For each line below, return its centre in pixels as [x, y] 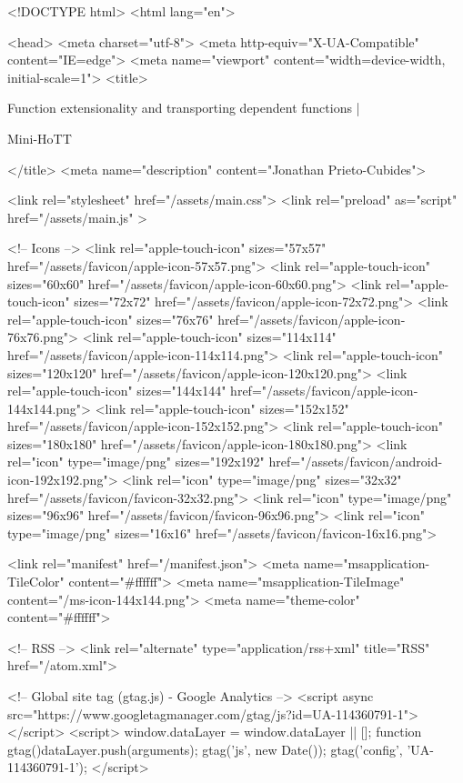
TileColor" [36, 582]
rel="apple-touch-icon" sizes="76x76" [111, 319]
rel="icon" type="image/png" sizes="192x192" [136, 462]
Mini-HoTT [40, 138]
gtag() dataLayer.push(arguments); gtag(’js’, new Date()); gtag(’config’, [205, 749]
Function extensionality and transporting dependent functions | [184, 108]
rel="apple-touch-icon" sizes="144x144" [117, 391]
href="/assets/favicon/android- [356, 462]
